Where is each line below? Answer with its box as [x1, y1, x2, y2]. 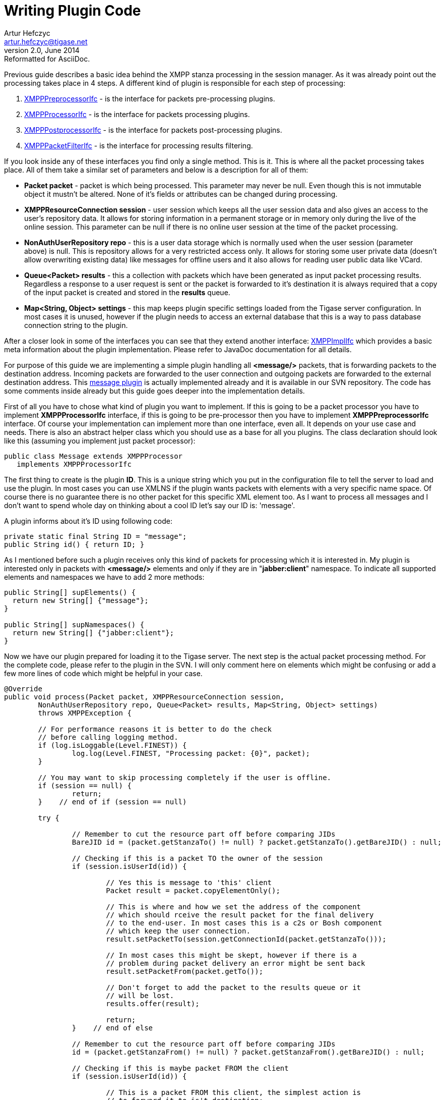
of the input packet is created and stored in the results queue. [24, 288, 230, 297]
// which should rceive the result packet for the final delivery [106, 910, 374, 919]
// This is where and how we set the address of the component [106, 902, 361, 911]
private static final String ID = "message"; [4, 532, 187, 540]
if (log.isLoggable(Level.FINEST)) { [38, 741, 187, 749]
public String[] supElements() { [4, 588, 136, 596]
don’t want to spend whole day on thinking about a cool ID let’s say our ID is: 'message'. [4, 501, 295, 510]
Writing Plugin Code [4, 2, 141, 19]
